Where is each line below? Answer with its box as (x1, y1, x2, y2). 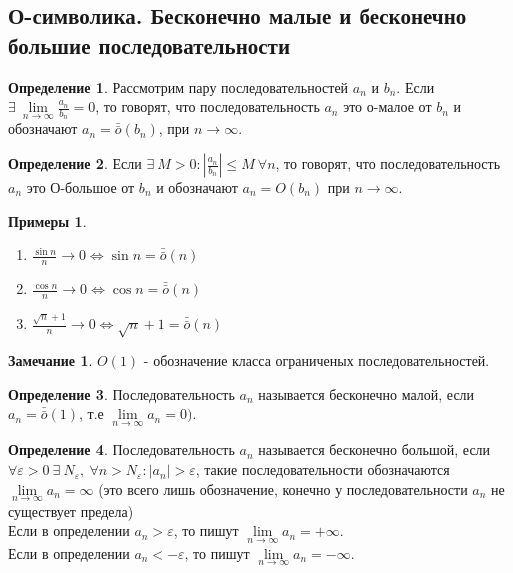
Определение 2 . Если (8, 153, 142, 174)
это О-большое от (26, 177, 135, 198)
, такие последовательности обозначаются (195, 459, 450, 480)
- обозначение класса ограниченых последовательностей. (143, 350, 490, 371)
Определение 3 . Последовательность (8, 383, 235, 404)
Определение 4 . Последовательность (8, 439, 235, 460)
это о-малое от (343, 96, 432, 117)
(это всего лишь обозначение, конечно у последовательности (98, 478, 468, 499)
